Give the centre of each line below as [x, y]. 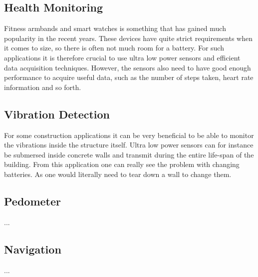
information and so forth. [43, 87]
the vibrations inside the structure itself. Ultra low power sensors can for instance [129, 145]
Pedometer [32, 201]
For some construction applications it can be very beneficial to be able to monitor [129, 135]
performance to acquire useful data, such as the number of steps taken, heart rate [129, 77]
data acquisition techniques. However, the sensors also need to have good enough [128, 67]
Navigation [33, 249]
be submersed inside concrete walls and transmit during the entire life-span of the [129, 154]
